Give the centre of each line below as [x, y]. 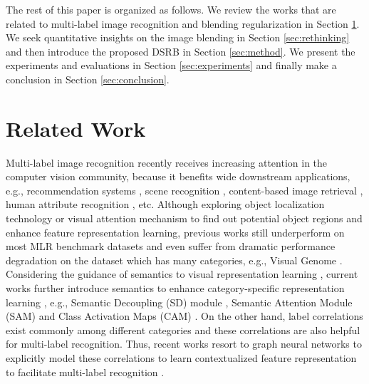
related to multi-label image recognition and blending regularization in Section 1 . [183, 23]
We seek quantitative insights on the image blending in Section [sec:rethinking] [178, 37]
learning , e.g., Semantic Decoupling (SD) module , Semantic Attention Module [179, 302]
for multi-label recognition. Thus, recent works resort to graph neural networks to [184, 344]
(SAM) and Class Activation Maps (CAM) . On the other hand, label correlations [184, 316]
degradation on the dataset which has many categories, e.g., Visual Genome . [174, 260]
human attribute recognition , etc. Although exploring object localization [165, 204]
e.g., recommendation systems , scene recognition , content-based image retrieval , [184, 190]
